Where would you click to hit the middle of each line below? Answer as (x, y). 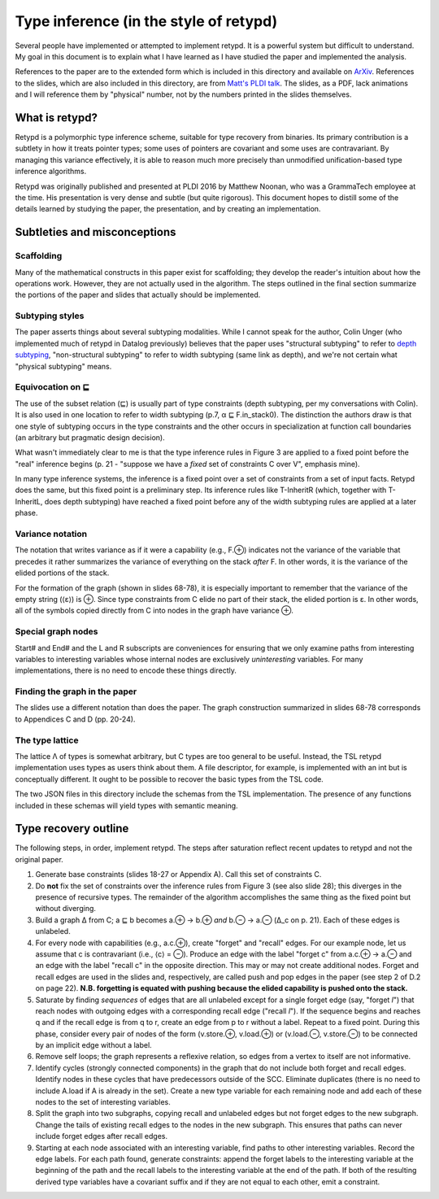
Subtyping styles (50, 316)
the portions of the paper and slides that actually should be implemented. (138, 295)
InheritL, (29, 501)
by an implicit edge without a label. (93, 1045)
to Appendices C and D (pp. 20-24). (75, 719)
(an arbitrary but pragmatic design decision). (90, 437)
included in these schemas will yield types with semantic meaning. (127, 805)
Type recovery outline (72, 828)
